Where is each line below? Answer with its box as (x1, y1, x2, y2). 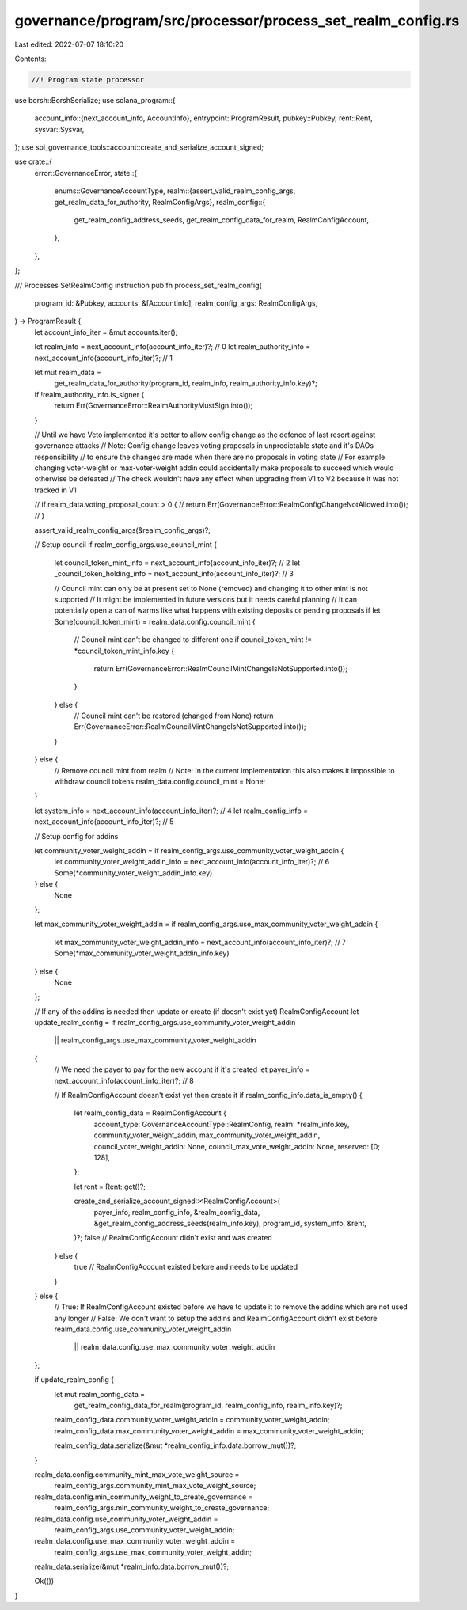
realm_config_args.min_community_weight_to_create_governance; (54, 1503, 270, 1513)
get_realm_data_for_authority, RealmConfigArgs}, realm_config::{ (54, 197, 266, 207)
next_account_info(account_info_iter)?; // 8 (54, 1076, 194, 1085)
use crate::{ (14, 157, 53, 166)
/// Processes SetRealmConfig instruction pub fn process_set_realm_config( (14, 280, 263, 290)
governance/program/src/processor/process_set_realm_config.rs (14, 12, 460, 29)
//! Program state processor (31, 75, 145, 84)
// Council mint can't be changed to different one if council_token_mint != (74, 635, 313, 644)
